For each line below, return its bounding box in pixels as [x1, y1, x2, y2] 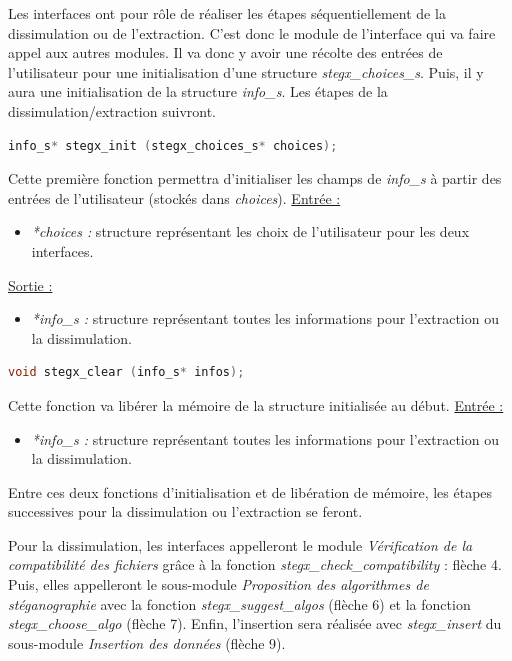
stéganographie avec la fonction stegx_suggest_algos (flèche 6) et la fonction [8, 593, 471, 614]
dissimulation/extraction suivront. [8, 100, 217, 121]
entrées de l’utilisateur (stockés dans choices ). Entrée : [8, 187, 341, 208]
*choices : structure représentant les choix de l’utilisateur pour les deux [31, 221, 470, 242]
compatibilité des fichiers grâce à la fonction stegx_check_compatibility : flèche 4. [8, 554, 502, 575]
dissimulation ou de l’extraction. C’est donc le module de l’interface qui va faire [8, 22, 496, 43]
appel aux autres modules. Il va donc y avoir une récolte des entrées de [8, 42, 443, 63]
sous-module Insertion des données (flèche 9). [8, 632, 286, 653]
